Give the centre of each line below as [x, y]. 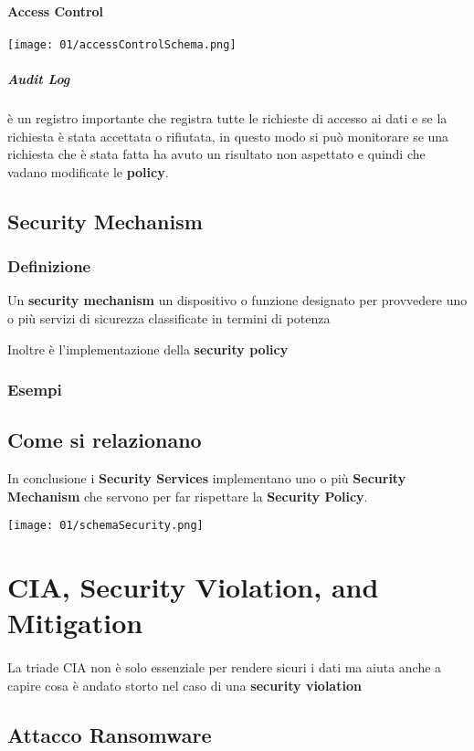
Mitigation [75, 623]
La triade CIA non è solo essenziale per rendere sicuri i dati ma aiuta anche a [225, 667]
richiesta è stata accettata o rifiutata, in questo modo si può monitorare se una [228, 136]
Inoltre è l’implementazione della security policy [148, 349]
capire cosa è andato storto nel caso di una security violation [184, 685]
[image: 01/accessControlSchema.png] [122, 44]
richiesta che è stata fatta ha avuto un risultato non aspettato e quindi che [216, 154]
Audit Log [39, 79]
